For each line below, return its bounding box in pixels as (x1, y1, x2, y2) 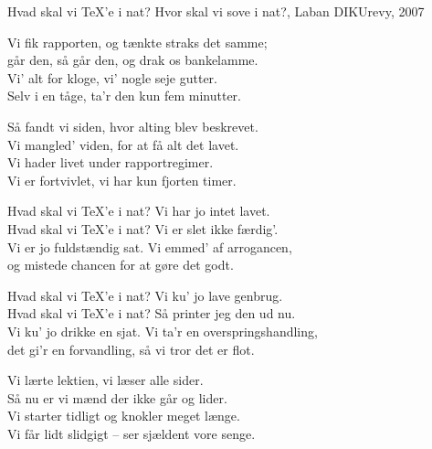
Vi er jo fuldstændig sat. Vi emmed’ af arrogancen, (7, 237, 292, 256)
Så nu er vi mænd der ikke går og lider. (7, 388, 227, 407)
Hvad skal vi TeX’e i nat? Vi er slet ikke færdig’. (7, 219, 279, 238)
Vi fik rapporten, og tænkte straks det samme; (7, 32, 268, 51)
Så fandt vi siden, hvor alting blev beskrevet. (7, 116, 258, 135)
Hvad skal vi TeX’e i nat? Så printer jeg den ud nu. (7, 304, 296, 323)
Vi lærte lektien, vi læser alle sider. (7, 370, 204, 390)
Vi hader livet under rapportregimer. (7, 153, 214, 172)
